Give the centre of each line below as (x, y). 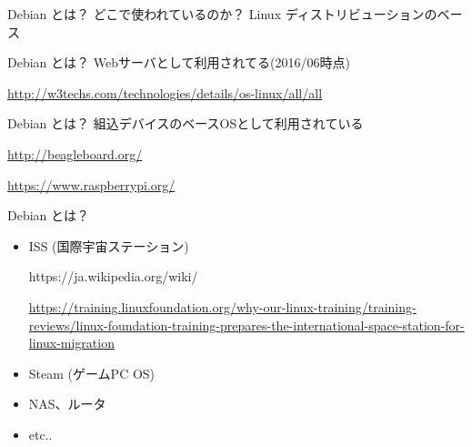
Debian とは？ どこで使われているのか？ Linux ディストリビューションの (222, 14)
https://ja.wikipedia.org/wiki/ (113, 276)
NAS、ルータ (67, 404)
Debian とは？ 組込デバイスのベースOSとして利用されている (186, 123)
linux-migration (71, 343)
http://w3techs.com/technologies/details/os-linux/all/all (165, 92)
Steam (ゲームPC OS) (92, 373)
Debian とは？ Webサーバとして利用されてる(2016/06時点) (179, 62)
